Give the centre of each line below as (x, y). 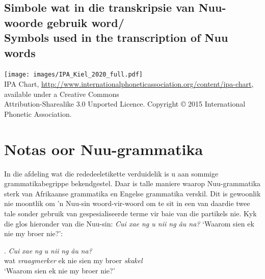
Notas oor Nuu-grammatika (104, 149)
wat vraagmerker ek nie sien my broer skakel (73, 260)
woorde (24, 22)
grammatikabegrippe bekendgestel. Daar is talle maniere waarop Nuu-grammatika (132, 183)
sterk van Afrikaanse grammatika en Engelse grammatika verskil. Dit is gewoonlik (132, 193)
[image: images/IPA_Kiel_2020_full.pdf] (74, 75)
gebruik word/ (86, 22)
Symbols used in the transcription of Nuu (116, 37)
